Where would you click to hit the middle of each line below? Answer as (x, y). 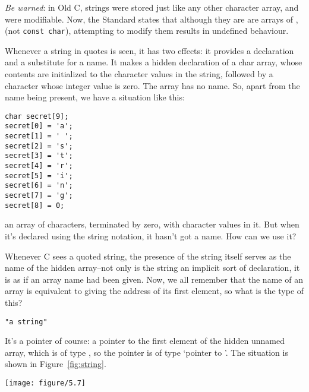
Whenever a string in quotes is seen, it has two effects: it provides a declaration (149, 50)
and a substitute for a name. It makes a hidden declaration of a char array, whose (154, 62)
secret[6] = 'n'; (39, 186)
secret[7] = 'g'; (39, 196)
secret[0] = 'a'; (39, 126)
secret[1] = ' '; (39, 136)
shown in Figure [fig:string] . (56, 364)
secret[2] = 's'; (39, 146)
